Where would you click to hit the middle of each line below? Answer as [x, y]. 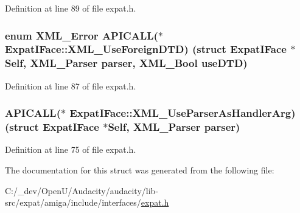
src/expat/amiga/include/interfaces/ [73, 202]
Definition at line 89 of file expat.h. [71, 8]
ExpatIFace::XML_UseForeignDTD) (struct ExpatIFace [146, 49]
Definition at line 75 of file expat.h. [71, 149]
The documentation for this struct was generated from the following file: [140, 169]
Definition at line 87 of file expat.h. [71, 86]
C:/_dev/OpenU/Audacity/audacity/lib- [82, 190]
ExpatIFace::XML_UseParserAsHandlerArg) [183, 113]
